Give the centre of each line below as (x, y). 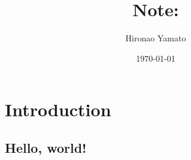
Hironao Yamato (156, 38)
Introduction (58, 109)
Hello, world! (46, 147)
